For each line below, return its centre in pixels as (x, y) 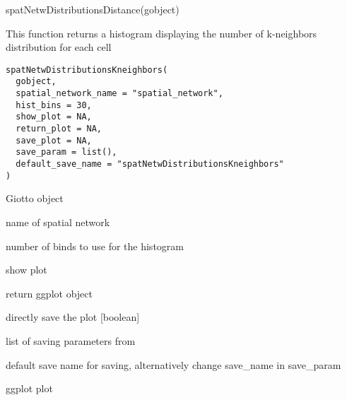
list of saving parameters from (71, 340)
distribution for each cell (59, 47)
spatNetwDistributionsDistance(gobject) (93, 9)
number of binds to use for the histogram (95, 246)
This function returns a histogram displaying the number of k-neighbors (161, 33)
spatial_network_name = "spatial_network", (119, 94)
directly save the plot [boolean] (73, 317)
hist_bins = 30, (54, 105)
